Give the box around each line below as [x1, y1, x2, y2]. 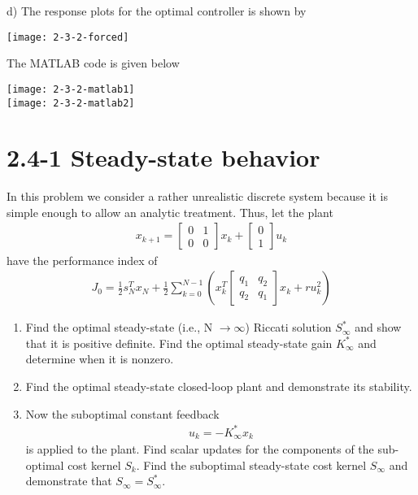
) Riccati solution [245, 319, 332, 336]
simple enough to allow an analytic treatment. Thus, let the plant [7, 203, 333, 220]
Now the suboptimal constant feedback [25, 405, 220, 422]
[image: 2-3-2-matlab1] [7, 83, 135, 95]
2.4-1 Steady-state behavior [7, 141, 320, 174]
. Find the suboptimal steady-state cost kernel [136, 456, 367, 473]
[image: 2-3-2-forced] [7, 31, 129, 43]
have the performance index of [7, 251, 158, 268]
